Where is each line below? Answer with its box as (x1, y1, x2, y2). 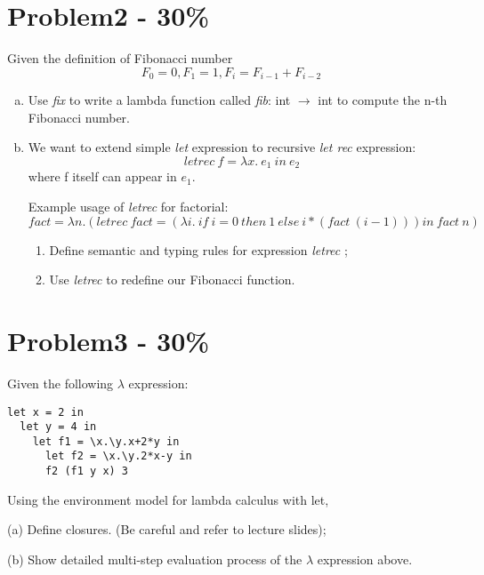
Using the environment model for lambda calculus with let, (7, 490, 329, 508)
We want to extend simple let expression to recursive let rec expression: (28, 138, 416, 156)
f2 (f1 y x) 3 (44, 465, 129, 478)
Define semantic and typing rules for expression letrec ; (49, 240, 348, 259)
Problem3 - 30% (7, 322, 210, 358)
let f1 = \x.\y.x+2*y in (32, 435, 180, 448)
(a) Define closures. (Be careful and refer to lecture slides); (7, 520, 327, 539)
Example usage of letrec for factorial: (28, 197, 229, 215)
